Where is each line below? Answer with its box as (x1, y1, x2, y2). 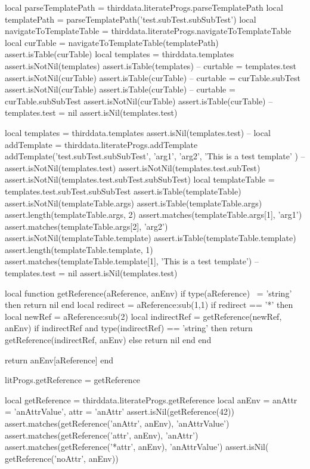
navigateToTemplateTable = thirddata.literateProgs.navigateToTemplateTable (5, 24, 292, 37)
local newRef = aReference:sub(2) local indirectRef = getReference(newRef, (5, 310, 282, 322)
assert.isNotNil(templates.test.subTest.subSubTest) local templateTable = (5, 173, 275, 186)
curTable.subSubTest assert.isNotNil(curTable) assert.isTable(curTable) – (5, 94, 273, 107)
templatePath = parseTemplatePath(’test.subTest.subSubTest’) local (5, 13, 256, 25)
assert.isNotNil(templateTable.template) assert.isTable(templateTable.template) (5, 232, 296, 244)
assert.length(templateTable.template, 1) (5, 243, 153, 255)
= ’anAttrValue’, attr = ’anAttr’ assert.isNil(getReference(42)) (5, 405, 234, 418)
